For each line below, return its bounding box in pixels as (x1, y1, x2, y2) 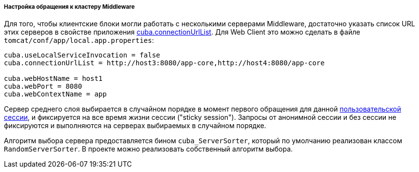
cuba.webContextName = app (4, 90, 107, 98)
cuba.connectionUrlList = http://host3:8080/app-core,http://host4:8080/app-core (4, 59, 325, 67)
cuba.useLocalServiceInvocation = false (4, 51, 160, 59)
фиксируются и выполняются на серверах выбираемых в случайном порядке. (4, 121, 266, 130)
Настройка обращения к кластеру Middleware (4, 3, 135, 10)
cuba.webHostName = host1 (4, 75, 103, 83)
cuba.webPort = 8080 (4, 82, 82, 91)
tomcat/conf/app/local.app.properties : (4, 36, 154, 45)
